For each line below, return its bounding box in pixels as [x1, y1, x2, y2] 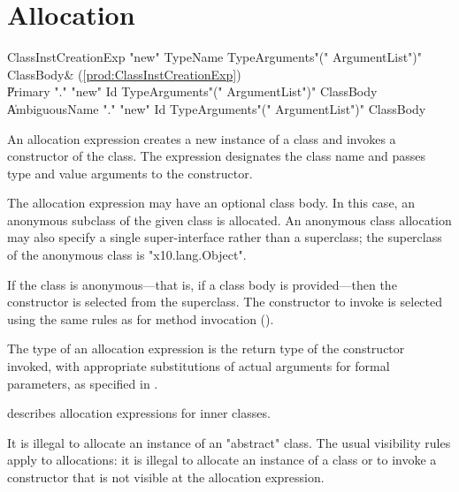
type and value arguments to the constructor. [7, 163, 253, 182]
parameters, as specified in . [7, 374, 158, 392]
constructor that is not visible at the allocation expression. [7, 468, 325, 486]
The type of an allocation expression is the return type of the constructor [7, 339, 405, 358]
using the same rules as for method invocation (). [7, 309, 274, 328]
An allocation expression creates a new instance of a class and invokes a [7, 129, 396, 148]
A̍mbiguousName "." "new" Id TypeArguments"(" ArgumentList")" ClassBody [7, 99, 426, 117]
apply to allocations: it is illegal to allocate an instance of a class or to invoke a [7, 450, 437, 469]
